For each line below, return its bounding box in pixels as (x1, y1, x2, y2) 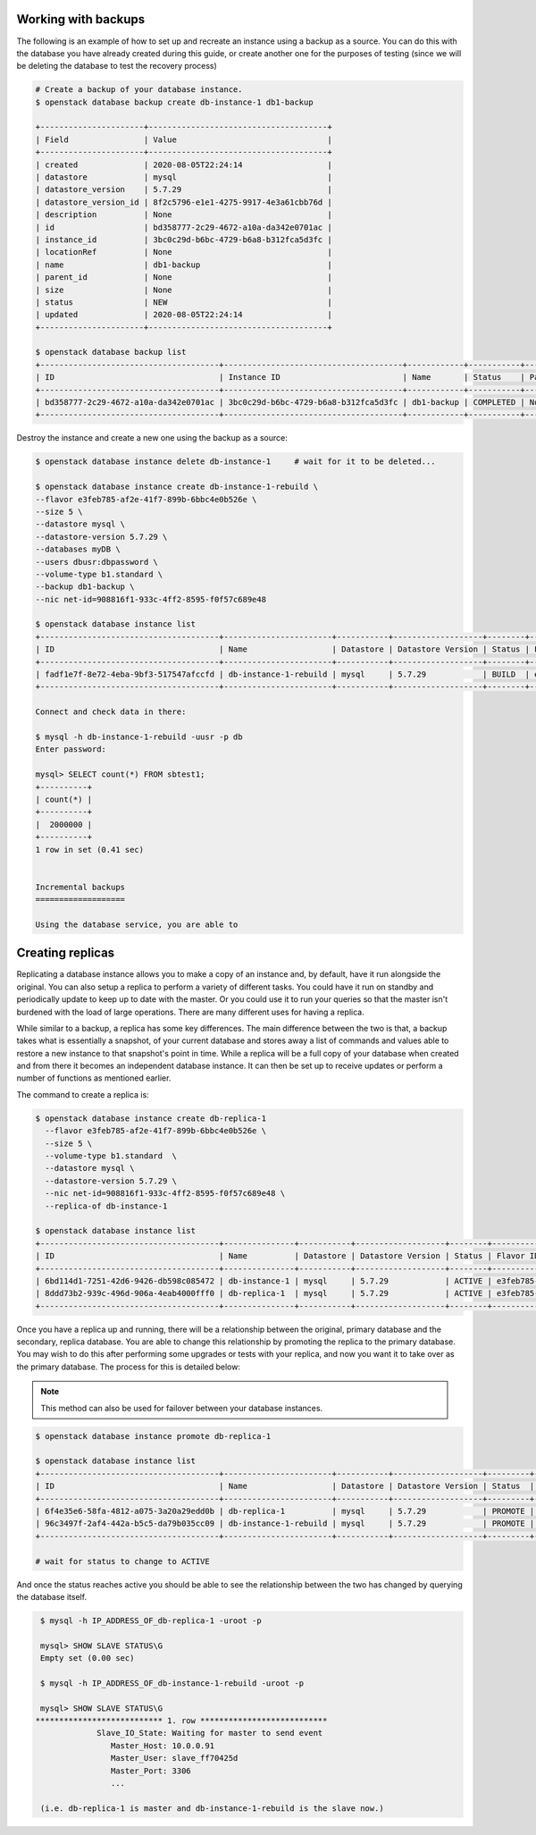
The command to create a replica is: (16, 1089, 149, 1099)
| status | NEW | (35, 297, 332, 307)
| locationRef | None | (35, 247, 332, 257)
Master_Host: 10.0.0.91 (110, 1740, 214, 1751)
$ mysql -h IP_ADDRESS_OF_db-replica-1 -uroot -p (40, 1615, 263, 1626)
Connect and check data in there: (35, 707, 187, 717)
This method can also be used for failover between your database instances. (40, 1402, 323, 1413)
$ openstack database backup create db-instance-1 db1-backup (35, 97, 314, 107)
